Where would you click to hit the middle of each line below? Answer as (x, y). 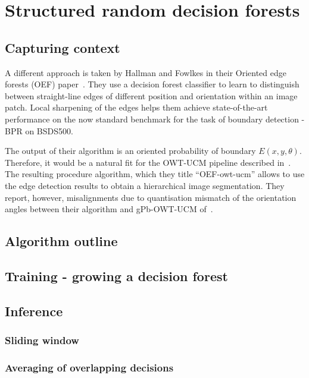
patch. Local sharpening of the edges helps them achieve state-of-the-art (136, 107)
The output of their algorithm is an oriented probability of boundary (130, 151)
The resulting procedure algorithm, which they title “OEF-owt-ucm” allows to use (155, 174)
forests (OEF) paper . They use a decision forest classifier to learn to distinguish (152, 84)
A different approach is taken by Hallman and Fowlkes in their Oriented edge (146, 72)
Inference (34, 311)
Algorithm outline (61, 241)
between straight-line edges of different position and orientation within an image (151, 95)
